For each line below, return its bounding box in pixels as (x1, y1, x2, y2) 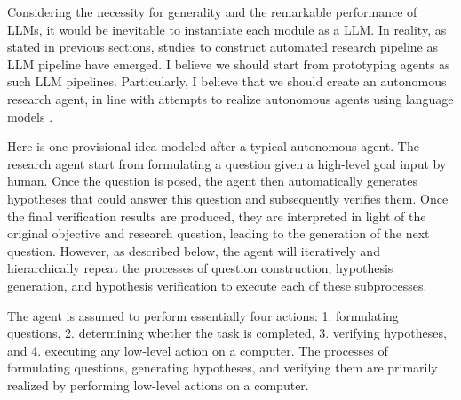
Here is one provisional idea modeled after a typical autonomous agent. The (7, 137, 419, 156)
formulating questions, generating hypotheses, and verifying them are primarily (7, 358, 438, 377)
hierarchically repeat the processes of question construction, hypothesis (7, 259, 393, 277)
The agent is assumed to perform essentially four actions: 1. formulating (7, 306, 399, 324)
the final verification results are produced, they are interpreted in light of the (7, 206, 426, 225)
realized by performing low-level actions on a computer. (7, 375, 309, 394)
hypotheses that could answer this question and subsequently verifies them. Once (7, 188, 449, 207)
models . (7, 107, 53, 125)
